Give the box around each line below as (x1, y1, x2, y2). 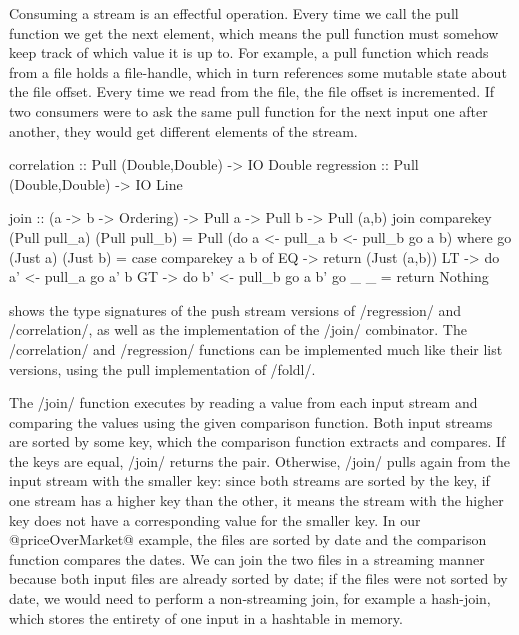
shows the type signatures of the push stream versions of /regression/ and (9, 299, 462, 320)
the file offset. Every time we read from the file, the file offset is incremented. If (9, 81, 495, 102)
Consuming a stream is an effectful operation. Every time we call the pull (9, 3, 459, 23)
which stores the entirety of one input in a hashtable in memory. (9, 607, 403, 628)
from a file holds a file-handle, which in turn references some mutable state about (9, 61, 507, 82)
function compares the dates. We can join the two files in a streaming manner (9, 548, 485, 569)
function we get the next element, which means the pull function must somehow (9, 22, 499, 43)
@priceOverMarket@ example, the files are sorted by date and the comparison (9, 529, 487, 550)
